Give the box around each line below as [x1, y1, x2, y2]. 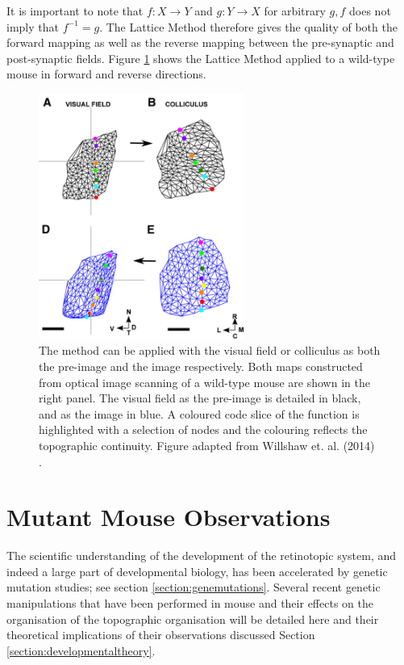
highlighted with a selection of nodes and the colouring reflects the [39, 421, 368, 438]
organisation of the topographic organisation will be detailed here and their [6, 610, 379, 627]
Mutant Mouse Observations [6, 500, 331, 533]
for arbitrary [264, 2, 326, 19]
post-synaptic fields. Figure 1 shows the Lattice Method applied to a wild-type [6, 49, 395, 66]
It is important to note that [6, 2, 144, 19]
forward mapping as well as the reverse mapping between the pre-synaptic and [6, 34, 394, 51]
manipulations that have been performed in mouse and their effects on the [6, 595, 373, 612]
